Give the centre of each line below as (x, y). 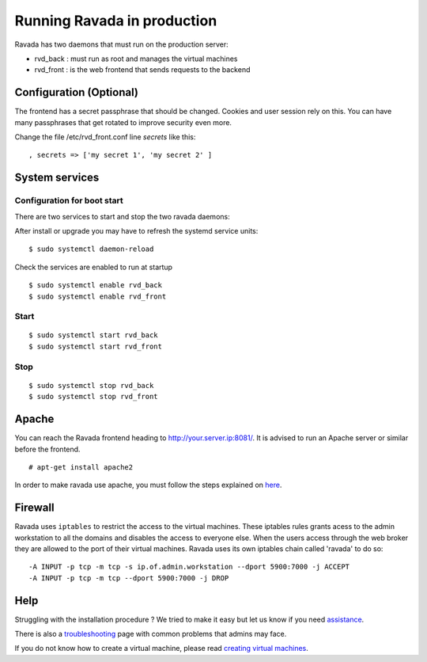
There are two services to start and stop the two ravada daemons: (122, 216)
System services (57, 178)
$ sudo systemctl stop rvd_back (91, 385)
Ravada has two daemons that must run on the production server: (121, 44)
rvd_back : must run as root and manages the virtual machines (136, 59)
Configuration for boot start (69, 200)
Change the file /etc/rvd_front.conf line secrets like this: (105, 137)
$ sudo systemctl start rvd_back (93, 335)
